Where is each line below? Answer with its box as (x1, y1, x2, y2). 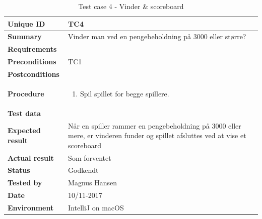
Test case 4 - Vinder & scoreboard (78, 1, 184, 11)
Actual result (8, 152, 54, 163)
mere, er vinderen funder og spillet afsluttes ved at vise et (68, 130, 246, 141)
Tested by (8, 177, 42, 188)
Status (8, 165, 30, 175)
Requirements (8, 44, 57, 54)
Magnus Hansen (68, 177, 117, 188)
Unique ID (8, 18, 45, 29)
